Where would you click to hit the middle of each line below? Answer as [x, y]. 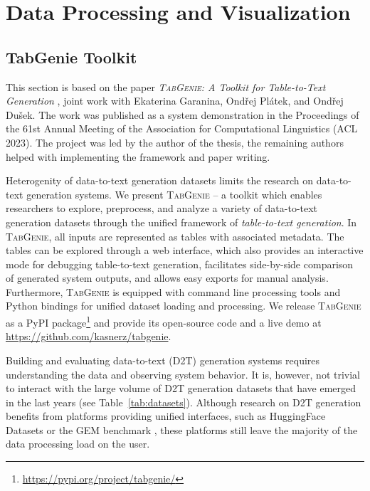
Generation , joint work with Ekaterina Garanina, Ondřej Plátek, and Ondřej [175, 101]
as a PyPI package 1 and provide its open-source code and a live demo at [164, 321]
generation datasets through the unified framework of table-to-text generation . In [181, 222]
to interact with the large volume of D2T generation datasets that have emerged [181, 388]
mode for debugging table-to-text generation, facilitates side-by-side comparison [180, 264]
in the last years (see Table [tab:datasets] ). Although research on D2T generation [184, 402]
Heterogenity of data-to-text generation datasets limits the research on [160, 180]
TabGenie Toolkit [72, 57]
